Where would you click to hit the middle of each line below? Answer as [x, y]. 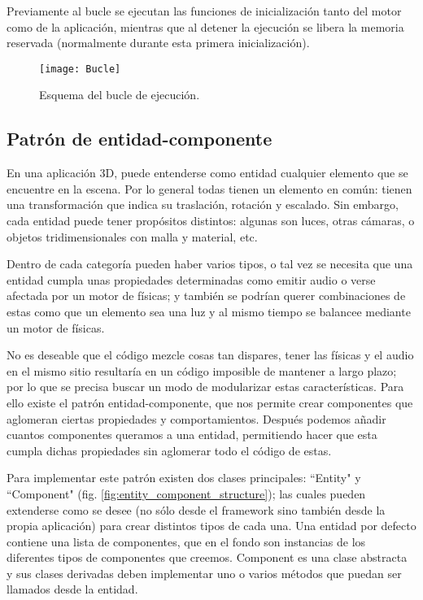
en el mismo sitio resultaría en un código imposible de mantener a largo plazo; [202, 370]
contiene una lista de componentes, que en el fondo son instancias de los [186, 541]
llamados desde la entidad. [72, 589]
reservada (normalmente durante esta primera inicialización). [158, 43]
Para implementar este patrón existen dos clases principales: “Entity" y [184, 478]
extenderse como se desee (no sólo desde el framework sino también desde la [196, 509]
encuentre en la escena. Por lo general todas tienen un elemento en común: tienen [209, 188]
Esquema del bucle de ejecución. [120, 95]
